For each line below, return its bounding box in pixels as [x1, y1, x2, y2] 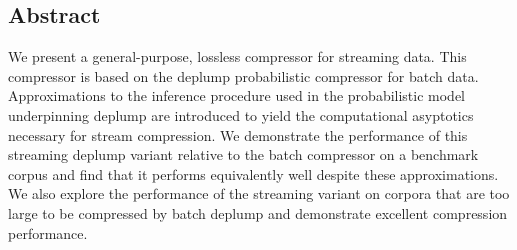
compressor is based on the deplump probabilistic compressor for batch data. [8, 65, 479, 86]
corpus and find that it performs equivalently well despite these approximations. [8, 163, 499, 184]
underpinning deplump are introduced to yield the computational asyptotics [8, 104, 474, 125]
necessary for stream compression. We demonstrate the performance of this [8, 124, 468, 145]
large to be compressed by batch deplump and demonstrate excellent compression [8, 202, 508, 223]
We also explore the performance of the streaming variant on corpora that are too [8, 183, 510, 204]
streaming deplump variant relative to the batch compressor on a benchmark [8, 144, 479, 165]
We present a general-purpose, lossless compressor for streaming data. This [8, 46, 467, 67]
